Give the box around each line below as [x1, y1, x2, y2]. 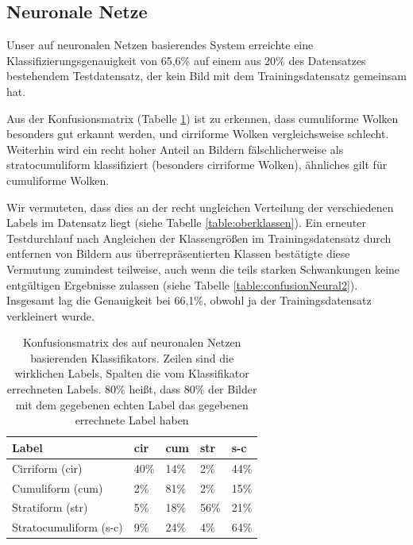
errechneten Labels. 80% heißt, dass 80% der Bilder [6, 381, 257, 397]
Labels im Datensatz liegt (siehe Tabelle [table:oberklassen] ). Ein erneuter [6, 214, 366, 231]
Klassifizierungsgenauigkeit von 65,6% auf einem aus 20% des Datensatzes [6, 52, 366, 68]
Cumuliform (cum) [12, 479, 103, 496]
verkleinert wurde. [6, 307, 95, 324]
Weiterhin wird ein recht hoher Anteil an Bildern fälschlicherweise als [6, 140, 344, 157]
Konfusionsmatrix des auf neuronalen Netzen [22, 334, 241, 351]
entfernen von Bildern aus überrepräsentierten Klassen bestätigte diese [6, 245, 350, 262]
